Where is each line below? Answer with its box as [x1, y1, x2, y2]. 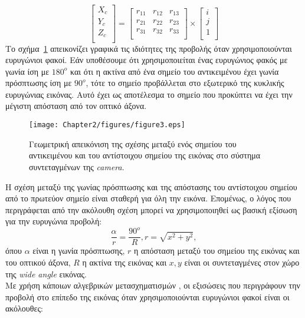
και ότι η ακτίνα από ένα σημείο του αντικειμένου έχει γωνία [70, 65, 279, 77]
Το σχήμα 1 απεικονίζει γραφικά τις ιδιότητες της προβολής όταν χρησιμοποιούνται [5, 42, 292, 54]
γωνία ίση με [5, 65, 50, 77]
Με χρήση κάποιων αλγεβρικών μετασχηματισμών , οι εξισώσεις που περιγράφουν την [5, 279, 300, 291]
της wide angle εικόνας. [5, 267, 87, 280]
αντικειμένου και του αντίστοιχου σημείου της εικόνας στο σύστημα [29, 149, 261, 161]
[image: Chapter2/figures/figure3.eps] [29, 121, 185, 130]
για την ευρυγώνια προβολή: [5, 215, 102, 227]
